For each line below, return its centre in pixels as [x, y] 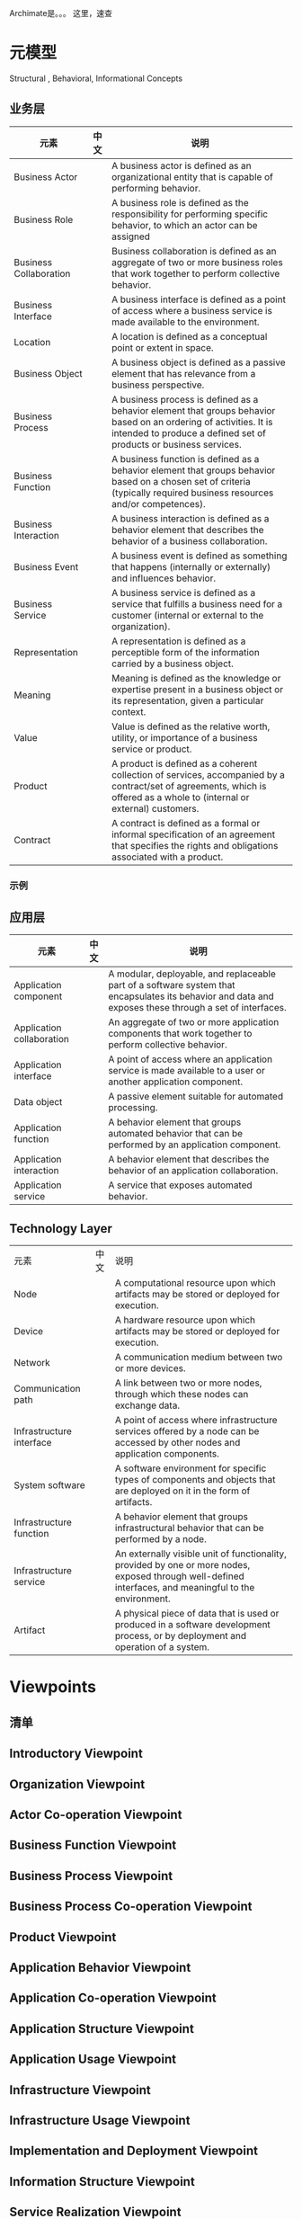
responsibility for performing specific [189, 214]
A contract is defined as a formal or [186, 823]
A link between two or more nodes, [189, 1383]
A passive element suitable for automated [195, 1097]
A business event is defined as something [199, 556]
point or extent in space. [162, 347]
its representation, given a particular [187, 700]
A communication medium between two [199, 1358]
